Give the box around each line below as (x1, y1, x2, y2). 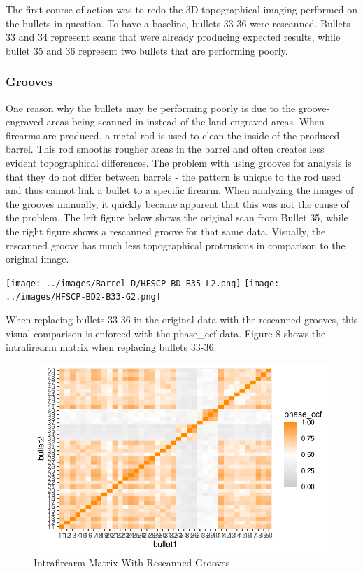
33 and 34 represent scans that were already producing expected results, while (6, 29, 341, 44)
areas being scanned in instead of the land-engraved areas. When (46, 114, 325, 129)
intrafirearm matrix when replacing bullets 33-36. (6, 340, 217, 354)
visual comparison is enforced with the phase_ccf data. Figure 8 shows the (6, 326, 326, 340)
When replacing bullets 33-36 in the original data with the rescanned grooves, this (6, 312, 358, 327)
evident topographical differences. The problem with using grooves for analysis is (6, 155, 352, 169)
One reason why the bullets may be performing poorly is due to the (6, 100, 296, 115)
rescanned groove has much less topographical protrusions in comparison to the (6, 237, 346, 252)
